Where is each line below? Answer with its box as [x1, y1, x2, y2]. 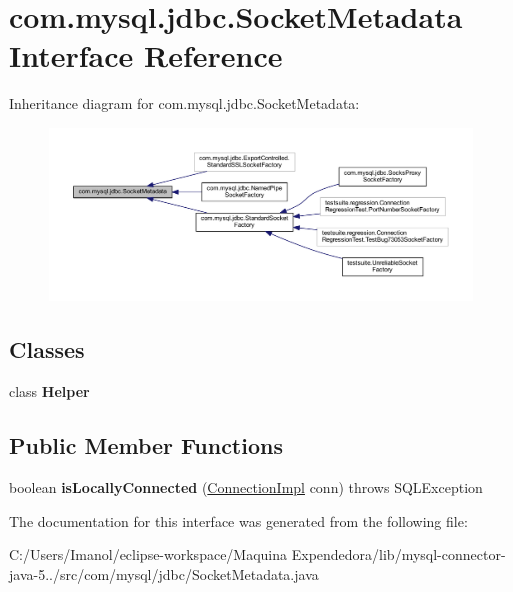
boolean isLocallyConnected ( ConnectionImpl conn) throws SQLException [9, 476, 483, 497]
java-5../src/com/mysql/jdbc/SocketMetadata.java [9, 563, 319, 584]
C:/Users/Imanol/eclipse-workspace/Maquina [9, 544, 288, 565]
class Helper [9, 381, 90, 402]
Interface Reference [9, 35, 283, 76]
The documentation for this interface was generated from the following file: [9, 510, 468, 531]
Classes [9, 334, 85, 365]
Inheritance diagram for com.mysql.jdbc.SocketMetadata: [9, 93, 360, 114]
